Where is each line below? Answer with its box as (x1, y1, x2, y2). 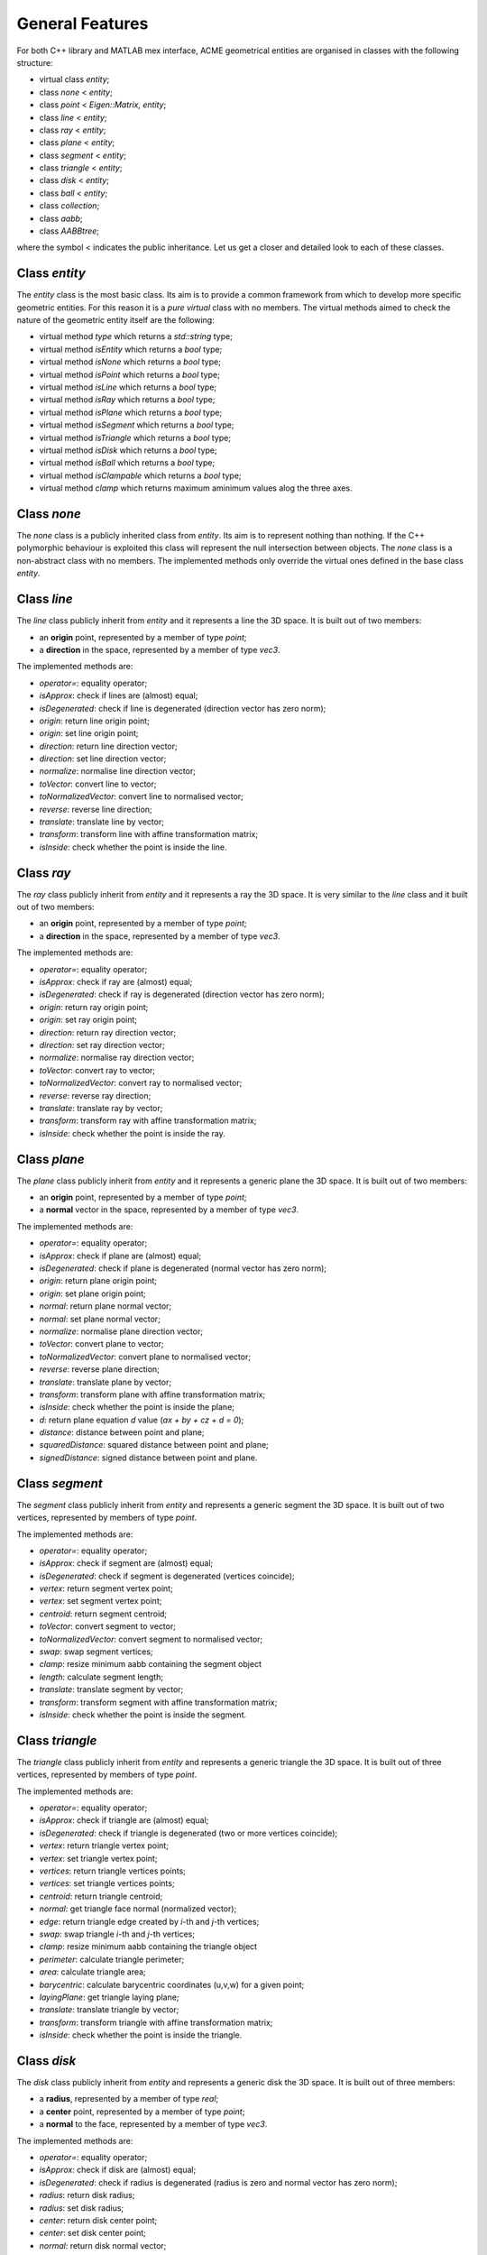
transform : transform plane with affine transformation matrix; (39, 1389, 266, 1400)
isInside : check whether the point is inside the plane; (39, 1402, 234, 1413)
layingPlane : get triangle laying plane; (39, 1992, 179, 2002)
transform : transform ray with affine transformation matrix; (39, 1115, 257, 1127)
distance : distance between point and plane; (39, 1427, 205, 1438)
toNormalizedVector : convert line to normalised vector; (39, 791, 243, 802)
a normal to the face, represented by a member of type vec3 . (39, 2119, 268, 2130)
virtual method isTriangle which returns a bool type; (39, 432, 232, 443)
